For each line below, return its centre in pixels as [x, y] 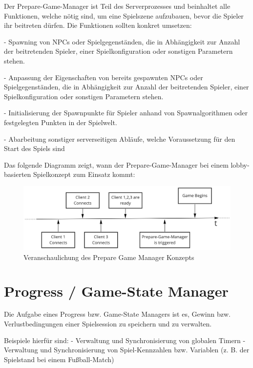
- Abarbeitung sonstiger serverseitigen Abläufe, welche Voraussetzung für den [120, 139]
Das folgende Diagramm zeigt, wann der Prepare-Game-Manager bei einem [116, 164]
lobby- [240, 164]
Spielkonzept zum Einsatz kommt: [84, 174]
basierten [18, 174]
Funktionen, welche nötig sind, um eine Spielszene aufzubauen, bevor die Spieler [124, 15]
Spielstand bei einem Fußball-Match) [59, 359]
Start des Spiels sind [34, 148]
